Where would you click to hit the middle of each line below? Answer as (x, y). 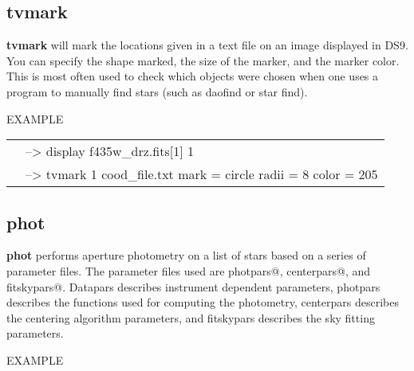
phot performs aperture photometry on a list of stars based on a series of (186, 255)
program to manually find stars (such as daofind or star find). (157, 91)
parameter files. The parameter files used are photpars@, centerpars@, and (189, 270)
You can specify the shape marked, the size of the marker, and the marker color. (203, 60)
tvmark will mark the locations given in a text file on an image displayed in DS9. (207, 45)
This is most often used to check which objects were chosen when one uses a (193, 76)
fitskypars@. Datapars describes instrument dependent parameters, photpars (193, 286)
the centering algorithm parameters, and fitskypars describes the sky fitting (191, 317)
